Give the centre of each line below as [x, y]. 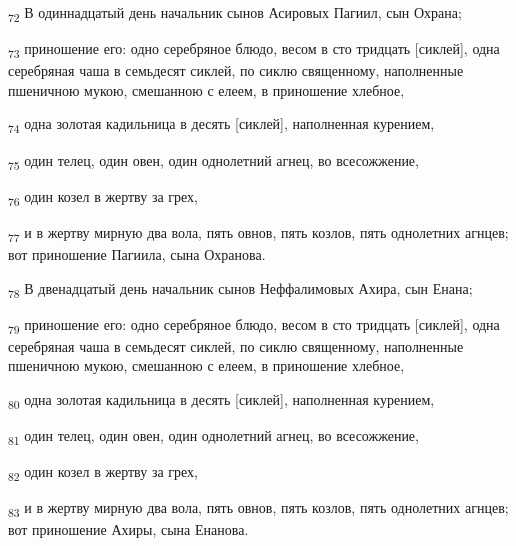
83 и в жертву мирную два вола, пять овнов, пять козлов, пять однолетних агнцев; [258, 509]
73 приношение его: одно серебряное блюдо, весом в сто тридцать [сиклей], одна [254, 49]
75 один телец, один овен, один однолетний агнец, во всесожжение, [213, 161]
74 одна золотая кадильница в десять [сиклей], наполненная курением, [221, 125]
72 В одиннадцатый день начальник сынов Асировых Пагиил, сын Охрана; [235, 13]
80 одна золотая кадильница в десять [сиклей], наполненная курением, [221, 400]
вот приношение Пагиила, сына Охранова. [137, 253]
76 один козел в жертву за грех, [103, 197]
